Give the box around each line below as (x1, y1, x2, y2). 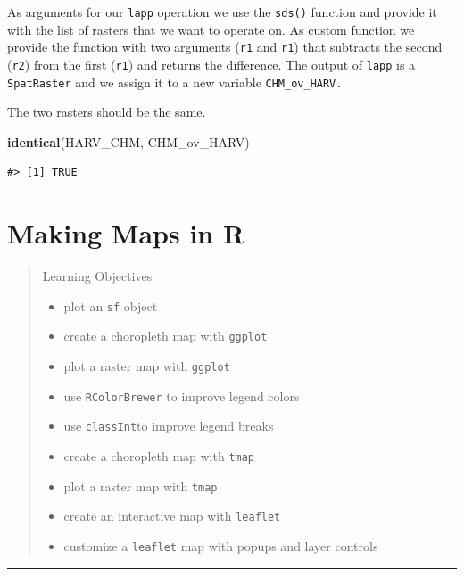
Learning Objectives (42, 267, 153, 285)
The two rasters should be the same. (7, 103, 206, 121)
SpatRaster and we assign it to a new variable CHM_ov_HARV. (7, 72, 343, 91)
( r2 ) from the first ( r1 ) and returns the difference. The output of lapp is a (7, 54, 416, 73)
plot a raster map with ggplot (63, 357, 230, 375)
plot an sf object (63, 296, 158, 315)
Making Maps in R (7, 215, 245, 251)
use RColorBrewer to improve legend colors (63, 386, 300, 405)
